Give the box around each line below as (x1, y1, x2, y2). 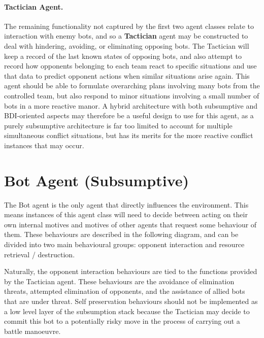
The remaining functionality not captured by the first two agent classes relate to (4, 20, 254, 31)
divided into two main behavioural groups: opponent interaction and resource (4, 239, 245, 250)
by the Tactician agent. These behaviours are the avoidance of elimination (4, 276, 235, 286)
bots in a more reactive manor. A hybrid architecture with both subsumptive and (4, 100, 258, 111)
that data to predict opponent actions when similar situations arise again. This (4, 70, 250, 81)
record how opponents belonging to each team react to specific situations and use (4, 60, 257, 71)
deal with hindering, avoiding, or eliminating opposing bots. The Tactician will (4, 40, 249, 51)
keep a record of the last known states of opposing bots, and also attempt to (4, 50, 242, 61)
